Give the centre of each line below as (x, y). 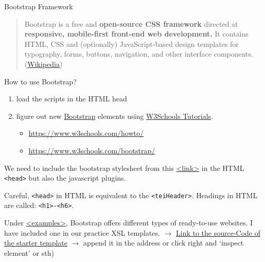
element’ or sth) (29, 252)
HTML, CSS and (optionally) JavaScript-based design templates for (131, 43)
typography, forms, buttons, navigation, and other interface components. (139, 54)
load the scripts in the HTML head (72, 99)
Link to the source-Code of (218, 232)
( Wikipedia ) (43, 64)
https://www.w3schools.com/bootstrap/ (92, 150)
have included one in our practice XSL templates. (82, 232)
